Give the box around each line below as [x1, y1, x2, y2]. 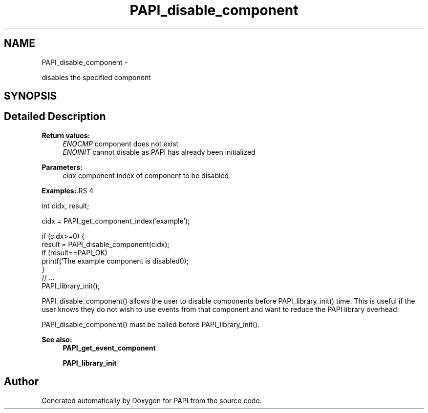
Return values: [42, 131, 90, 140]
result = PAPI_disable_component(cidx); [42, 240, 170, 248]
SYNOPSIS [4, 90, 57, 103]
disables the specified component [42, 73, 151, 82]
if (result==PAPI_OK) [42, 248, 107, 257]
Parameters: [42, 163, 83, 171]
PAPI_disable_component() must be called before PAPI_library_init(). [42, 320, 260, 329]
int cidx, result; [42, 201, 89, 210]
